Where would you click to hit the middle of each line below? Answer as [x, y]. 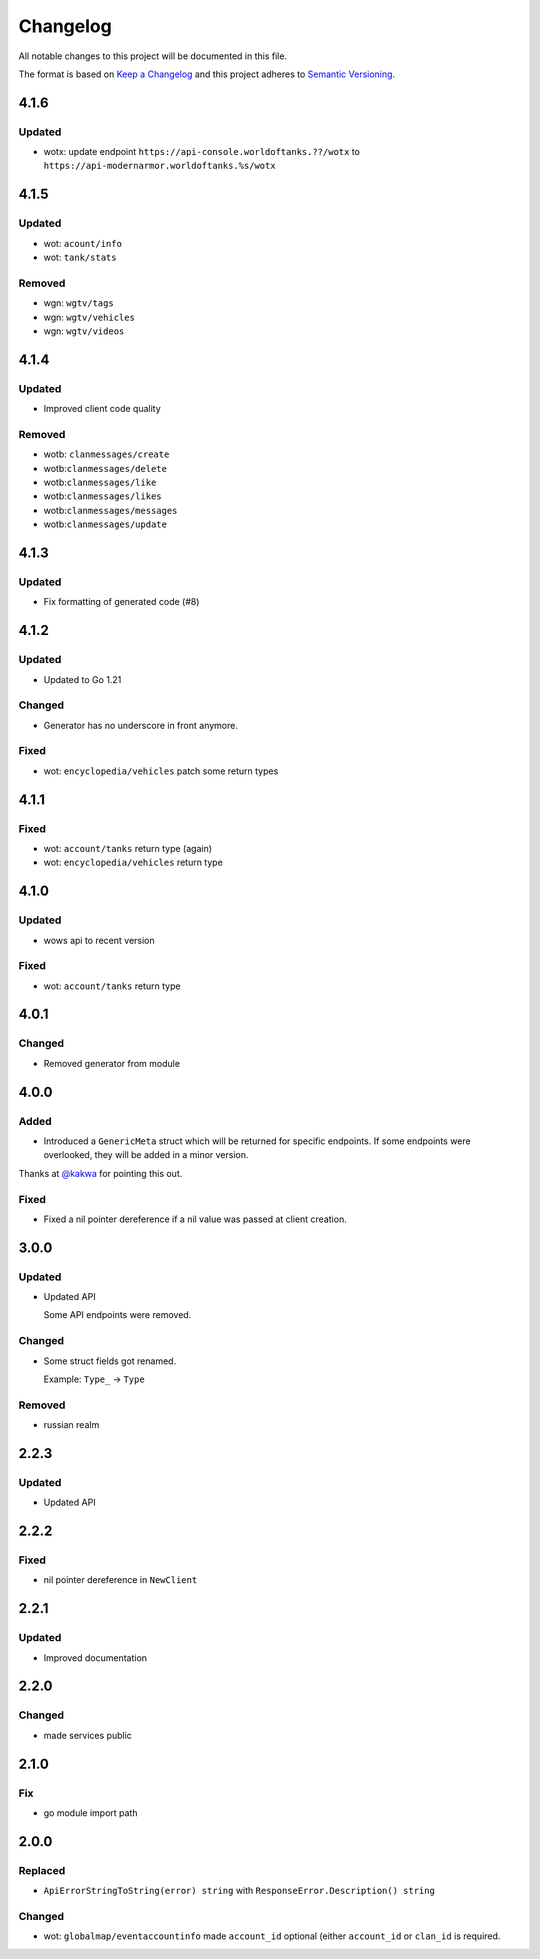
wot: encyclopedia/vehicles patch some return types [161, 771]
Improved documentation [95, 1657]
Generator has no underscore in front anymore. [141, 725]
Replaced [42, 1870]
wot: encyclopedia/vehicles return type [133, 862]
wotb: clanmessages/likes [102, 496]
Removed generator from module [111, 1063]
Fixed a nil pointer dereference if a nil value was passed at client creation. [195, 1219]
